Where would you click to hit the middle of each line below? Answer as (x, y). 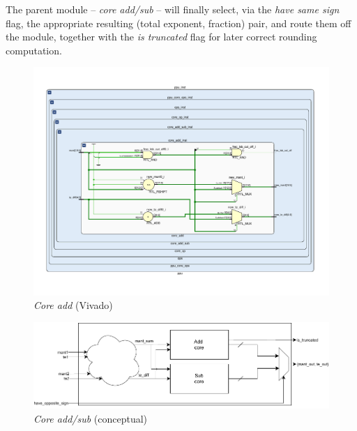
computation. (34, 50)
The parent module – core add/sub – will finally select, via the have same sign (173, 9)
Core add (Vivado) (73, 305)
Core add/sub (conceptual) (91, 418)
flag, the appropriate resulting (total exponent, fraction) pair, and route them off (178, 23)
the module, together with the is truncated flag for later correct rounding (161, 37)
